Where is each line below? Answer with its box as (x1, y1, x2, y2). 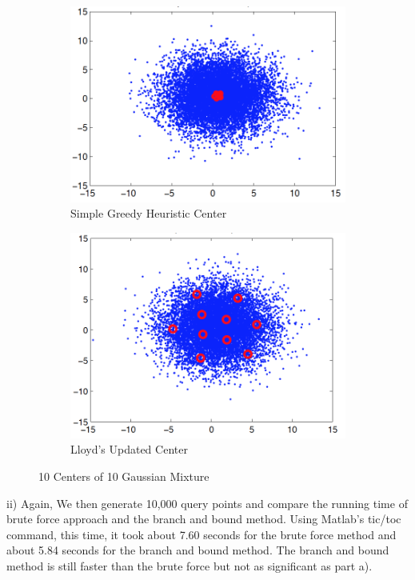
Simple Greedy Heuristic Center (70, 205, 227, 222)
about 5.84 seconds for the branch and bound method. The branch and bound (6, 542, 389, 558)
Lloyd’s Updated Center (70, 441, 188, 458)
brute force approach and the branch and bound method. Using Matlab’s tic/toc (6, 510, 401, 527)
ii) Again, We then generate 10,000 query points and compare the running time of (6, 494, 408, 511)
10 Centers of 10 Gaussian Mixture (38, 467, 209, 484)
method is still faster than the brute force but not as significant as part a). (6, 557, 373, 574)
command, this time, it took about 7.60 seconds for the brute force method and (6, 526, 397, 542)
